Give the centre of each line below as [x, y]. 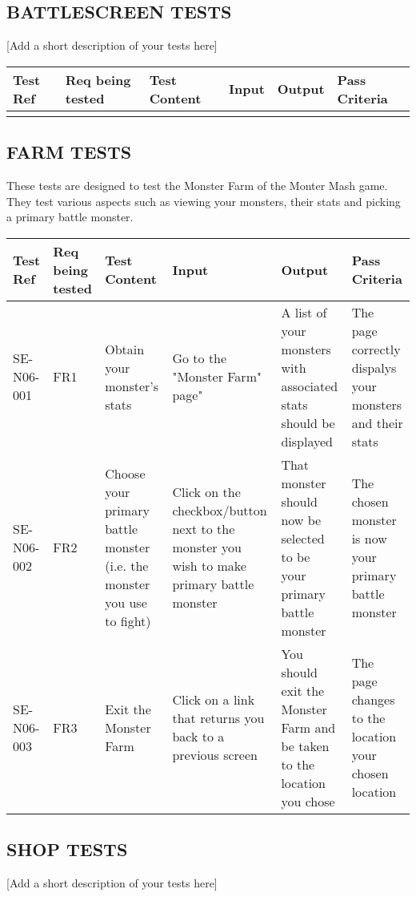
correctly [376, 349]
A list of [304, 312]
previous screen [215, 755]
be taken [305, 745]
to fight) [128, 621]
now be [301, 519]
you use [126, 603]
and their [377, 422]
